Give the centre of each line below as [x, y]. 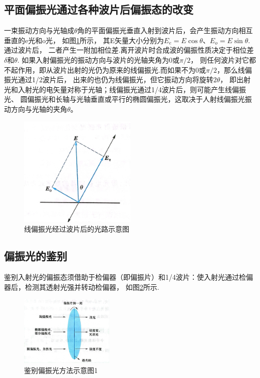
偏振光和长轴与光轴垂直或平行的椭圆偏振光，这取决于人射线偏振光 [136, 99]
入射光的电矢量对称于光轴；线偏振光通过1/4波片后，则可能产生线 [125, 89]
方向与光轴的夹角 [39, 109]
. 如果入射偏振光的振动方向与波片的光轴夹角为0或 [98, 59]
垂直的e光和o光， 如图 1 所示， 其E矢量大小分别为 [84, 40]
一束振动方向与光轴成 [39, 30]
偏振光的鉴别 [36, 256]
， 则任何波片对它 [220, 59]
